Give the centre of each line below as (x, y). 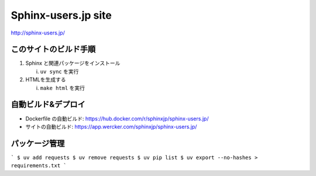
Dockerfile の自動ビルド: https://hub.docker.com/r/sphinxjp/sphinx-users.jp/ (117, 118)
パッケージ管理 (38, 143)
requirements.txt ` (39, 166)
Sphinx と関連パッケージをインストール (73, 63)
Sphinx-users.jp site (61, 15)
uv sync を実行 (59, 71)
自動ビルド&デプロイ (48, 104)
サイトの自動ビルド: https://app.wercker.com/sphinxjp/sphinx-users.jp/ (111, 126)
